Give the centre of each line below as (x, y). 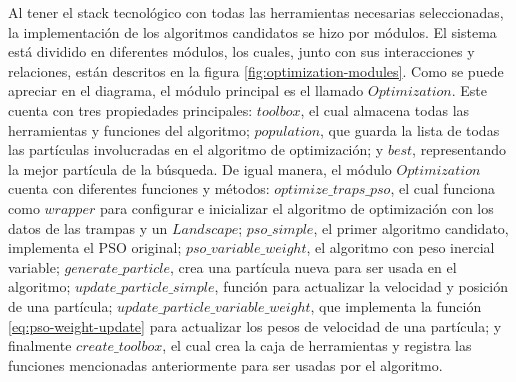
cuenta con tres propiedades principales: (130, 109)
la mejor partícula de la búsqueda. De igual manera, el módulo (200, 168)
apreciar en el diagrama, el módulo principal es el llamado (186, 90)
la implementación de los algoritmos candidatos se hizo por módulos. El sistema (252, 31)
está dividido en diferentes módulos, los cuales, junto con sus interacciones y (241, 51)
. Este (469, 90)
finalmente (40, 345)
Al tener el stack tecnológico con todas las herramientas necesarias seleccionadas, (256, 12)
